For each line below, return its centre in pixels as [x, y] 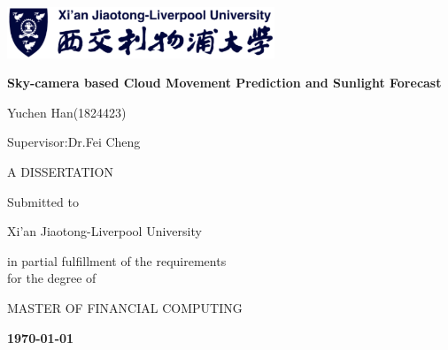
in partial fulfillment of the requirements [117, 260]
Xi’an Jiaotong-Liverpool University [104, 231]
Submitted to [43, 201]
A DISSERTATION [60, 171]
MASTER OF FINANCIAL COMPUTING [125, 307]
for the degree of [52, 278]
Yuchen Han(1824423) [67, 112]
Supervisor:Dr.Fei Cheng [74, 142]
